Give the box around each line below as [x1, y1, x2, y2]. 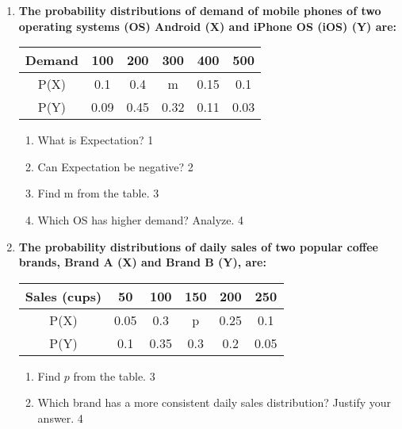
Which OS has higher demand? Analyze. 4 [37, 211, 244, 228]
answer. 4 [37, 409, 83, 426]
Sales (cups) [25, 286, 102, 305]
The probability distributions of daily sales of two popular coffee [18, 238, 378, 255]
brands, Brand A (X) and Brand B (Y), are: [18, 254, 266, 270]
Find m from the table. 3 [37, 185, 159, 201]
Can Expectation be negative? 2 [37, 158, 193, 174]
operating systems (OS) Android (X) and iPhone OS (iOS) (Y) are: [18, 17, 396, 34]
